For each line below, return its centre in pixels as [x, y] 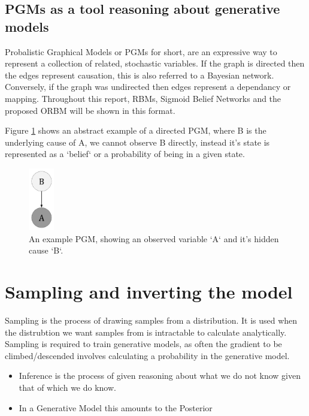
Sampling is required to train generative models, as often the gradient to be [143, 344]
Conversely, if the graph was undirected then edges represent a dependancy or [148, 87]
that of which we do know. [67, 387]
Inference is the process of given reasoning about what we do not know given [160, 376]
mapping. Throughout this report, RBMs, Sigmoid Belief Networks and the [143, 98]
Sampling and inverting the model [149, 291]
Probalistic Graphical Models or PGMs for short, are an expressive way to [141, 51]
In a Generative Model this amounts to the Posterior [116, 407]
